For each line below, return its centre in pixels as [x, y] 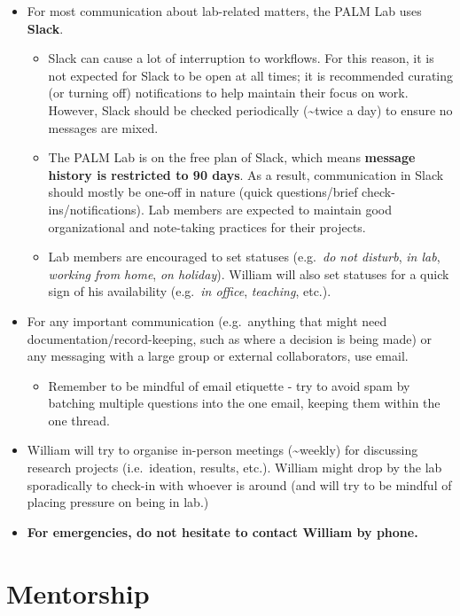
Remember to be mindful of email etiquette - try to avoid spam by [229, 385]
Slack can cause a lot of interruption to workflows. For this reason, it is [241, 58]
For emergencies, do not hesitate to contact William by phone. [222, 531]
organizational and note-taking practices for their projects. [207, 226]
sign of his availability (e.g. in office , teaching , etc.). [190, 291]
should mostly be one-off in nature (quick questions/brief [203, 192]
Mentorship [78, 593]
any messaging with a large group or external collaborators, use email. [218, 356]
